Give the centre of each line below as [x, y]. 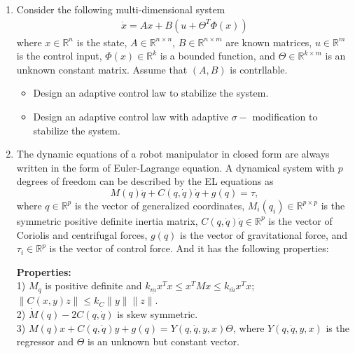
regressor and [45, 341]
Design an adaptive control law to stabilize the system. [151, 93]
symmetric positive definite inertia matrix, [107, 220]
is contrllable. [259, 69]
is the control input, [59, 56]
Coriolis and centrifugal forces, [82, 234]
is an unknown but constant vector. [163, 341]
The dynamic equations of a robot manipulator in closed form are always [173, 154]
